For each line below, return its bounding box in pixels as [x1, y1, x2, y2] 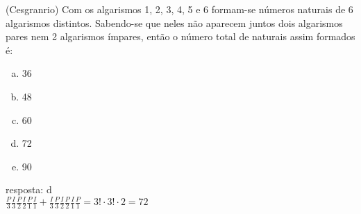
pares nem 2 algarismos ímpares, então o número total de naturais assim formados [6, 29, 355, 44]
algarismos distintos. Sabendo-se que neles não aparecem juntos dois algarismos [6, 15, 343, 30]
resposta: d [6, 182, 52, 197]
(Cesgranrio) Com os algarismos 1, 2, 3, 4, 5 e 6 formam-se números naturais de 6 [6, 2, 353, 16]
